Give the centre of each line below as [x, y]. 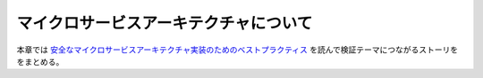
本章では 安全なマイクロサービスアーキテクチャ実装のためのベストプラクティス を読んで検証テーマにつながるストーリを [237, 50]
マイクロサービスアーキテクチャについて [165, 23]
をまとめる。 [40, 61]
